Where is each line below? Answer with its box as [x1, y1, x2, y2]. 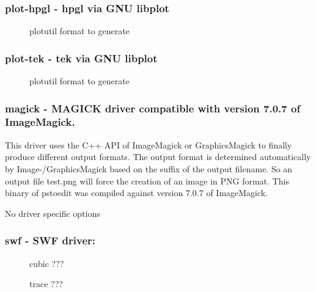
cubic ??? [29, 257, 64, 269]
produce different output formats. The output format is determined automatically [5, 150, 311, 163]
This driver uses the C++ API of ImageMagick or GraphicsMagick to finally [5, 138, 292, 151]
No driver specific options [5, 206, 100, 219]
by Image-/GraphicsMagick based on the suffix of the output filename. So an [5, 162, 293, 175]
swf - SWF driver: [5, 233, 96, 248]
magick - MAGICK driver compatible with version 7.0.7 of [5, 100, 301, 115]
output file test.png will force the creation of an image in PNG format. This [5, 174, 289, 187]
